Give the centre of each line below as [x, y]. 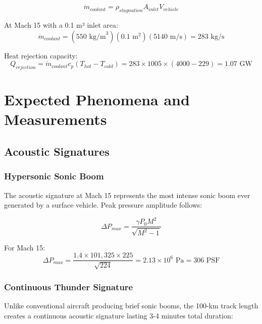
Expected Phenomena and [97, 100]
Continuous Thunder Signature [69, 286]
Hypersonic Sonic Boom [54, 176]
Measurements [56, 119]
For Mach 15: [25, 247]
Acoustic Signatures [57, 151]
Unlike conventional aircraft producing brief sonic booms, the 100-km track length [131, 305]
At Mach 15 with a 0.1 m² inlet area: [61, 25]
